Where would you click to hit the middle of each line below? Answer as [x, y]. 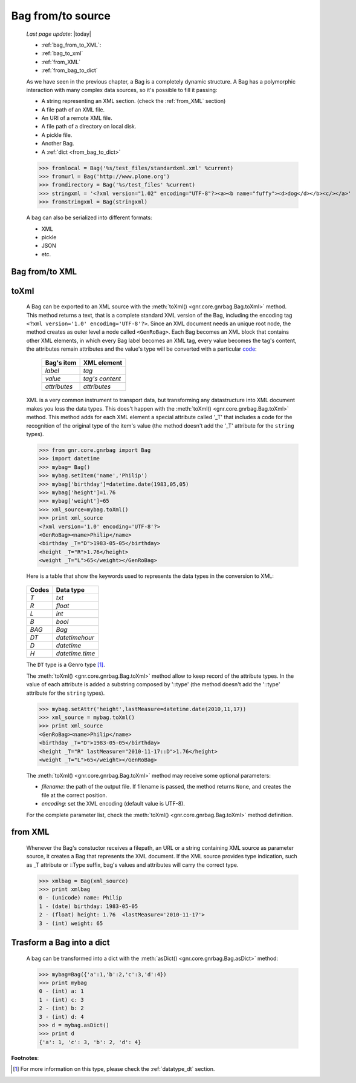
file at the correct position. [74, 795]
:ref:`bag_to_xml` [62, 53]
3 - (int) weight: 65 [71, 923]
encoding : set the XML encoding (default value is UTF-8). [113, 804]
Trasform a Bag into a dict [60, 943]
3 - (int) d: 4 [61, 1017]
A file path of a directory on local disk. [89, 127]
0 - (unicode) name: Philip [80, 898]
